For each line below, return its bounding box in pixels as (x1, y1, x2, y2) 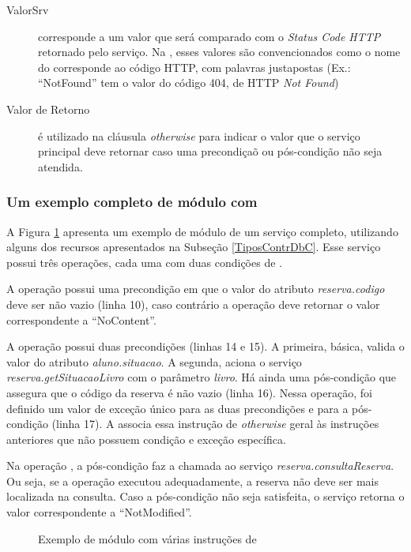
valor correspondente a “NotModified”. (6, 504, 192, 520)
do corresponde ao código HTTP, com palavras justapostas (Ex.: (38, 58, 351, 75)
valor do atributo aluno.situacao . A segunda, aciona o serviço (6, 353, 302, 370)
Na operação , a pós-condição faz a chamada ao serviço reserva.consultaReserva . (6, 457, 394, 474)
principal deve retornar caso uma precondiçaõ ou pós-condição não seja (38, 143, 383, 160)
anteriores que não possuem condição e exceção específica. (6, 430, 286, 447)
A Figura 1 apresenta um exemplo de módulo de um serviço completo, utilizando (6, 223, 398, 239)
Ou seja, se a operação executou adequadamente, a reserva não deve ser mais (6, 472, 379, 489)
